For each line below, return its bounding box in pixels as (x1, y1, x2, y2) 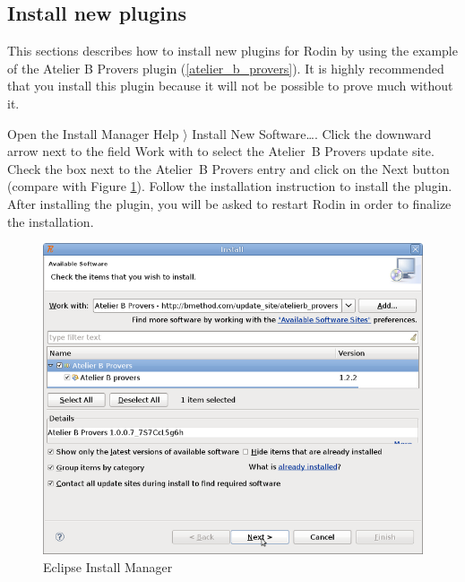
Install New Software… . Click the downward (192, 124, 432, 143)
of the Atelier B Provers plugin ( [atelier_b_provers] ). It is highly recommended (7, 58, 444, 77)
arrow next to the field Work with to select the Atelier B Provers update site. (7, 142, 435, 161)
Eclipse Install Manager (43, 557, 173, 576)
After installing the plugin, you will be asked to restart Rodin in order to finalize (7, 194, 452, 213)
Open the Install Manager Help (7, 124, 179, 143)
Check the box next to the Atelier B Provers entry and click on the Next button (7, 159, 450, 178)
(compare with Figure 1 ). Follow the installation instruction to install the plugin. (7, 177, 452, 195)
